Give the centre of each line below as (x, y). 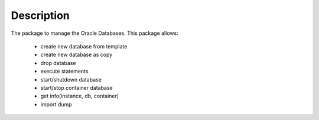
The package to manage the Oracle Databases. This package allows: (95, 33)
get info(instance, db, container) (80, 96)
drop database (58, 63)
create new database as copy (77, 55)
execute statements (64, 72)
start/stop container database (77, 87)
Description (40, 15)
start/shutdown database (71, 79)
